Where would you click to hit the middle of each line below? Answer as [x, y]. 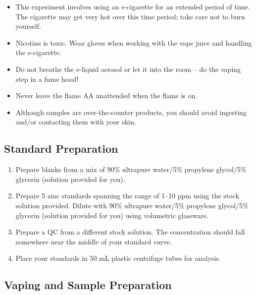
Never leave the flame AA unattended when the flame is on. [106, 95]
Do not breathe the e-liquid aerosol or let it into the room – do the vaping [128, 69]
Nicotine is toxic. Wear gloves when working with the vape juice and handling [134, 42]
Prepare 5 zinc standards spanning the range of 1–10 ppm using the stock [127, 196]
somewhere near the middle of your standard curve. [94, 241]
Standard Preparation [61, 148]
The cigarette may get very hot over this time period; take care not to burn [130, 16]
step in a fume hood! [47, 79]
